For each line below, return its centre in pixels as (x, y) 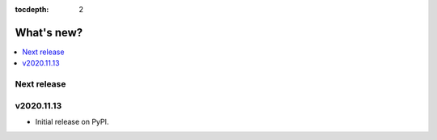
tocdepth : (32, 9)
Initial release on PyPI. (72, 122)
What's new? (49, 32)
